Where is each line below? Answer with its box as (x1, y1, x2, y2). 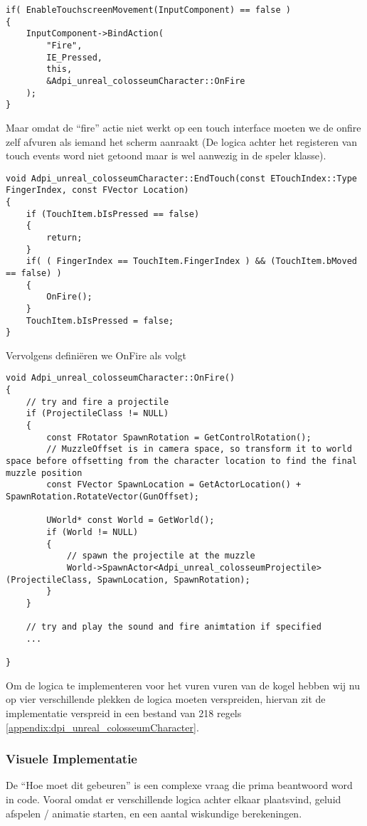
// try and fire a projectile (26, 396, 169, 407)
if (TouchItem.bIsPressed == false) (26, 208, 200, 219)
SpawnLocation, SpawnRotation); (97, 574, 250, 585)
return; (46, 232, 83, 243)
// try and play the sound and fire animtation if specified (26, 622, 321, 632)
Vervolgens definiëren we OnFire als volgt (6, 347, 187, 362)
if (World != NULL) (46, 527, 139, 537)
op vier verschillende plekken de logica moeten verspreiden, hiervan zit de (6, 692, 326, 706)
